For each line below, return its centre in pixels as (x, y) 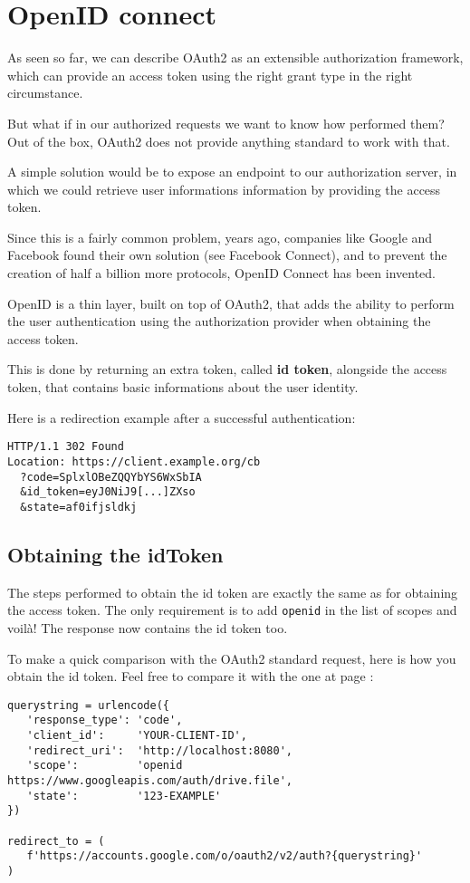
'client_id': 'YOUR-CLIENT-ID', (137, 736)
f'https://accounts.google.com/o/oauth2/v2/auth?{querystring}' (225, 856)
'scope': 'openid (105, 766)
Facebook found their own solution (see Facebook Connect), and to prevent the (227, 255)
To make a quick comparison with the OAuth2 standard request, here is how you (232, 658)
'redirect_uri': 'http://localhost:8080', (159, 750)
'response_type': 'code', (105, 720)
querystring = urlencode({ (88, 705)
